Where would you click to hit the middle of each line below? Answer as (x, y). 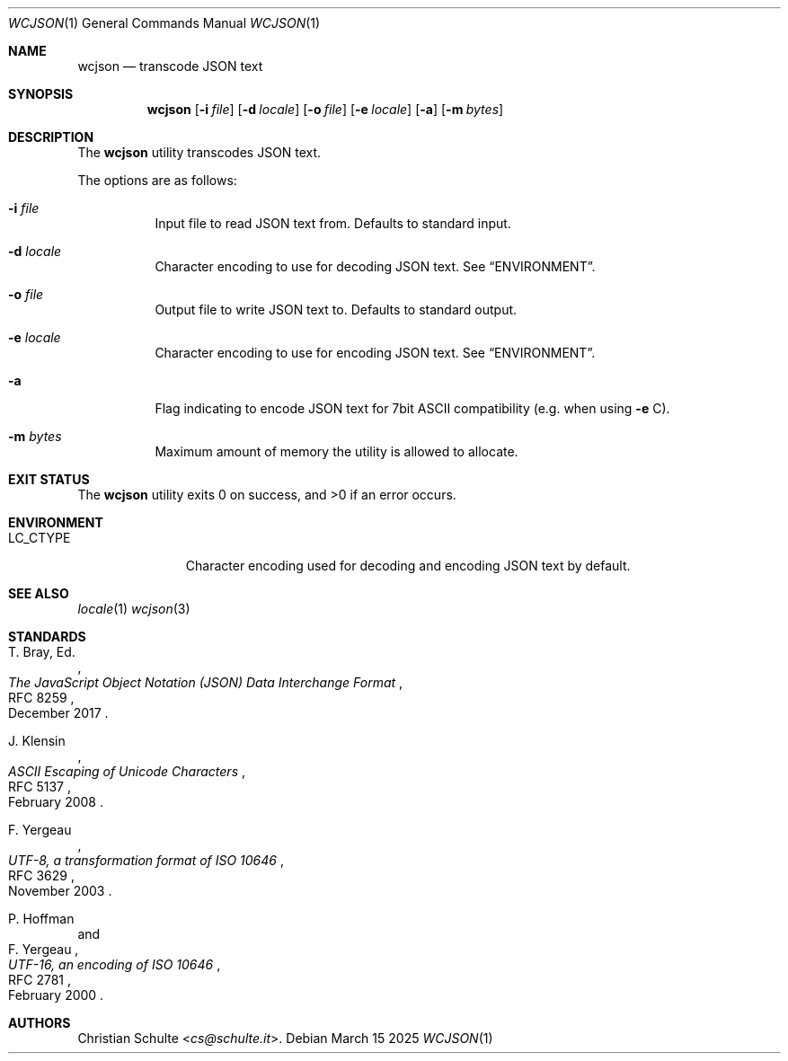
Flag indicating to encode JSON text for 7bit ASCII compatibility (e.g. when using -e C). (412, 408)
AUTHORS (40, 1023)
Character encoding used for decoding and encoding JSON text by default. (408, 566)
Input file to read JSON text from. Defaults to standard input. (333, 223)
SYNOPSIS (41, 94)
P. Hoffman (41, 919)
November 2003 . (60, 891)
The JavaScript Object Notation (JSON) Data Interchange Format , (206, 682)
